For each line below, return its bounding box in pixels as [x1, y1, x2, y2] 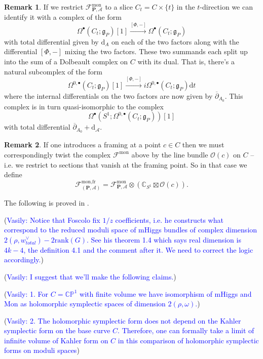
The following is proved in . [4, 197, 89, 208]
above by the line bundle [131, 149, 208, 159]
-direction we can [200, 2, 253, 12]
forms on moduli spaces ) [4, 345, 80, 355]
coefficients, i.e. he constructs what [115, 214, 223, 225]
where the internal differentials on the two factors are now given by [4, 91, 213, 101]
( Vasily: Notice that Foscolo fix [4, 214, 100, 225]
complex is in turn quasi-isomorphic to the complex [4, 101, 164, 111]
